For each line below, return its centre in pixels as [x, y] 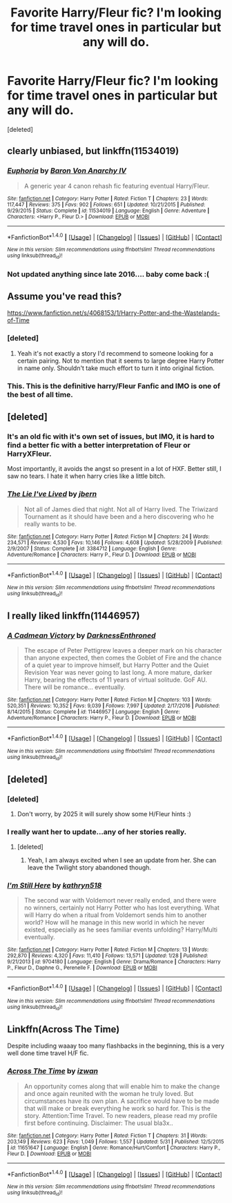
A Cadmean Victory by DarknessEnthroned [81, 635]
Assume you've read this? [65, 296]
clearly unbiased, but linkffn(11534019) [93, 151]
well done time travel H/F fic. [48, 1053]
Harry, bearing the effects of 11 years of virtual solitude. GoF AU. [116, 680]
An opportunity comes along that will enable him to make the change [122, 1086]
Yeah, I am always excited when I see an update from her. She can [122, 860]
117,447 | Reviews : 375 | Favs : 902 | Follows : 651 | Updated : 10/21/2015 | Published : [106, 204]
